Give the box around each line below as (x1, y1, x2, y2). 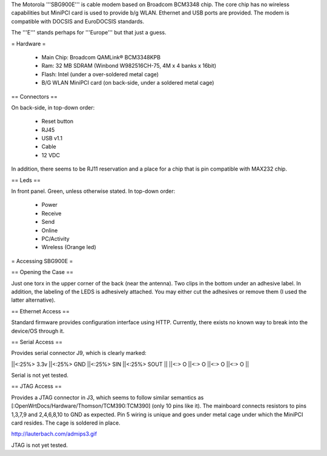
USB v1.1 (41, 135, 63, 142)
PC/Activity (41, 235, 70, 242)
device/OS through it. (11, 327, 65, 334)
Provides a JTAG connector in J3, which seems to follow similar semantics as (11, 394, 204, 401)
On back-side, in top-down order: (11, 103, 95, 111)
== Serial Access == (11, 338, 63, 345)
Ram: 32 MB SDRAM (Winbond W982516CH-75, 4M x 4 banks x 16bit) (41, 62, 217, 70)
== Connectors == (11, 93, 58, 100)
